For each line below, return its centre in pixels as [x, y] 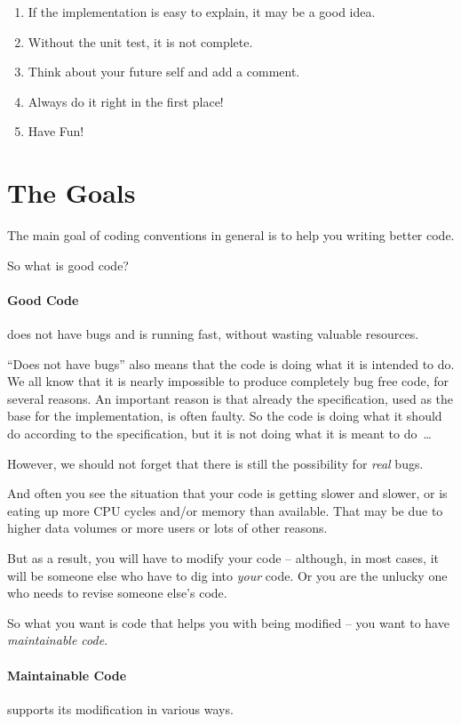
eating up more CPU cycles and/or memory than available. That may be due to [225, 510]
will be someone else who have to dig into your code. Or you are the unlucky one [227, 575]
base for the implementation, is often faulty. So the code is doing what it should [225, 416]
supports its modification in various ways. [120, 708]
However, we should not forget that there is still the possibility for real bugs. [215, 463]
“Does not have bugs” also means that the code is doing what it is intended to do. [231, 363]
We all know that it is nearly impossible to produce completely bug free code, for [228, 381]
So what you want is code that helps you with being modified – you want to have [228, 622]
